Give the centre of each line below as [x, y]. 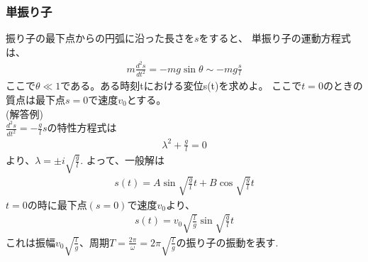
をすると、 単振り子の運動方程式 [275, 38]
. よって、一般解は [122, 160]
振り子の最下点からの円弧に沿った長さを [100, 38]
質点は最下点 [35, 99]
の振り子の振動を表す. [227, 242]
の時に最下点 [57, 204]
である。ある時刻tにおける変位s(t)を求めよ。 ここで [181, 86]
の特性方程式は [82, 127]
